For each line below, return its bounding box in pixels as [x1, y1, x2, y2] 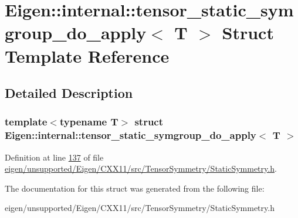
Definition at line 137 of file [5, 151, 104, 163]
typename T [59, 114, 118, 129]
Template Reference [5, 43, 170, 67]
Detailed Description [5, 84, 133, 102]
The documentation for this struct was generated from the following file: [5, 182, 265, 194]
